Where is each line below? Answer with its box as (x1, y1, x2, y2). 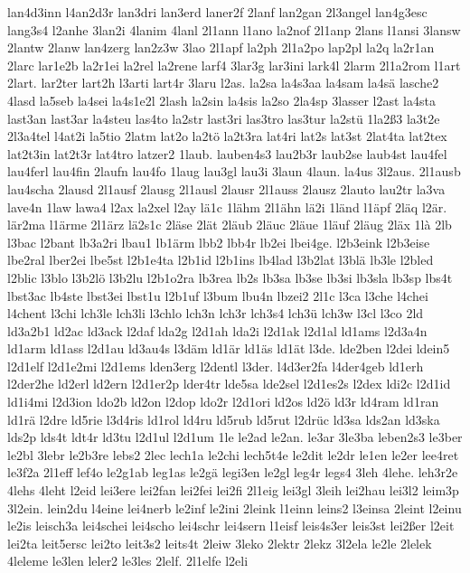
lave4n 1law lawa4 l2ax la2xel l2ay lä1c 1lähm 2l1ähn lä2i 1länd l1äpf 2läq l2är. (7, 197, 447, 216)
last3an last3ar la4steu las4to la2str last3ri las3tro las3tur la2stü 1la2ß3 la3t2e (7, 108, 440, 127)
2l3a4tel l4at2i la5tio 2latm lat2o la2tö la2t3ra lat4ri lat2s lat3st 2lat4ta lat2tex (7, 127, 447, 146)
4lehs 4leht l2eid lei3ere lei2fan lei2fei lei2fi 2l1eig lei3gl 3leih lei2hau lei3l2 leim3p (7, 481, 459, 500)
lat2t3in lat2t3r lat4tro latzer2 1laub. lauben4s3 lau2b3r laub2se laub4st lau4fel (7, 144, 447, 163)
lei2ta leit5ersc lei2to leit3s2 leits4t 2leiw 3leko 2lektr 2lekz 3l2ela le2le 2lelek (7, 533, 432, 552)
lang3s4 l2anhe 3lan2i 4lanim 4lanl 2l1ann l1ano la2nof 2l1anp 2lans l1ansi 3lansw (7, 20, 461, 39)
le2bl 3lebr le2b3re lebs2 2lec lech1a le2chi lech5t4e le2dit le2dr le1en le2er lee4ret (7, 445, 459, 464)
